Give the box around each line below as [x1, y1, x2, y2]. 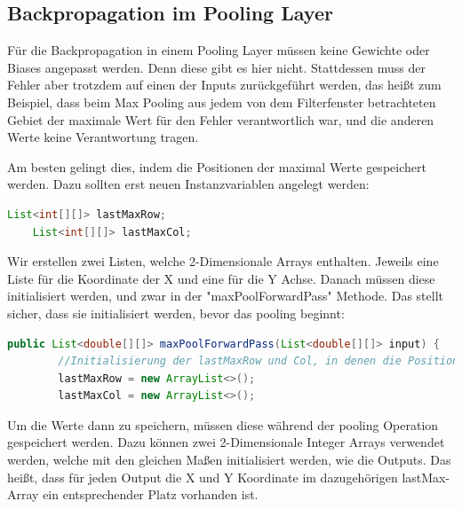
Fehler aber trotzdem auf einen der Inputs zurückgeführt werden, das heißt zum [7, 75, 442, 94]
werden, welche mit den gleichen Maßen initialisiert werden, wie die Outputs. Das [7, 450, 451, 469]
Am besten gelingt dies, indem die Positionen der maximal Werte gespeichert [7, 157, 426, 176]
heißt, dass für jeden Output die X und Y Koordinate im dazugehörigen [7, 467, 398, 486]
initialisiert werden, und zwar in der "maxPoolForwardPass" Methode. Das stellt [7, 286, 444, 305]
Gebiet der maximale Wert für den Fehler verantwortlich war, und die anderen [7, 110, 434, 129]
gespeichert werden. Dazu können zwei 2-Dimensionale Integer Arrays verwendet [7, 433, 445, 451]
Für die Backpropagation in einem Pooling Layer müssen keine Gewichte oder [7, 41, 430, 59]
